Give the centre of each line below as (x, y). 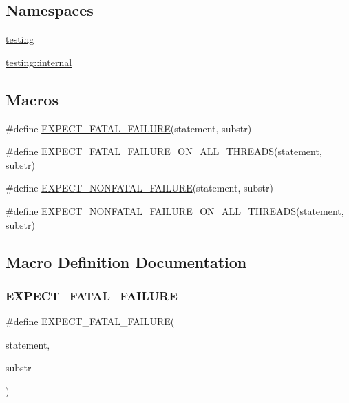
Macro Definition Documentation (126, 261)
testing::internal (39, 62)
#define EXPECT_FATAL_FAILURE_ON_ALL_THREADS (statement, (164, 151)
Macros (32, 99)
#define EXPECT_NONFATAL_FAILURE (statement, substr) (139, 188)
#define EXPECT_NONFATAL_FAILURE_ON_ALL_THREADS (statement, (175, 210)
